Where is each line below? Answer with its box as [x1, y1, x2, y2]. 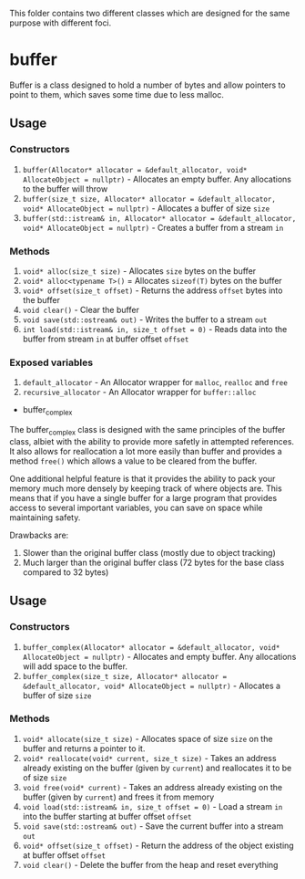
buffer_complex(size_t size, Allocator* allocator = [22, 672, 228, 681]
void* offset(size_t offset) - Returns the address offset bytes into [22, 285, 283, 296]
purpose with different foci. [9, 17, 112, 28]
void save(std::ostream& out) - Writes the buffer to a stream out [22, 314, 268, 325]
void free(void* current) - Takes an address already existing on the [22, 781, 283, 792]
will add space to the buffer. [22, 661, 127, 672]
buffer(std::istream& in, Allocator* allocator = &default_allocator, [22, 214, 297, 223]
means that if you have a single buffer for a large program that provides [9, 492, 278, 503]
